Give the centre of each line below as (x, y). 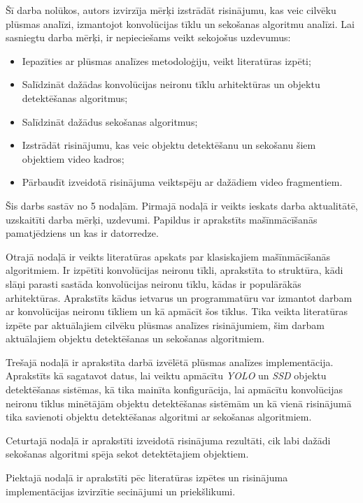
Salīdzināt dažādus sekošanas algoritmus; (110, 121)
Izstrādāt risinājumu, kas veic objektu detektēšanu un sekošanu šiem (169, 145)
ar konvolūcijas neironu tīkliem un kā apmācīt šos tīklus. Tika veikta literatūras (177, 311)
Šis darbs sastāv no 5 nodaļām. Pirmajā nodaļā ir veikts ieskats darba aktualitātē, (182, 205)
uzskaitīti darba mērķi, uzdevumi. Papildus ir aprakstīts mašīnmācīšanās (162, 219)
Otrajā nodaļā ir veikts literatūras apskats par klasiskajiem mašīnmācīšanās (168, 256)
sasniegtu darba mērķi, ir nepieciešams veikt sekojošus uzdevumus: (148, 37)
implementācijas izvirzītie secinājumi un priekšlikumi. (121, 491)
